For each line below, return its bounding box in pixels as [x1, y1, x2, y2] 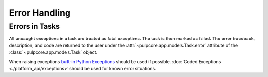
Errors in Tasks [9, 22, 60, 31]
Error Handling [9, 7, 71, 18]
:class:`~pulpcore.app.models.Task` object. [9, 49, 98, 55]
